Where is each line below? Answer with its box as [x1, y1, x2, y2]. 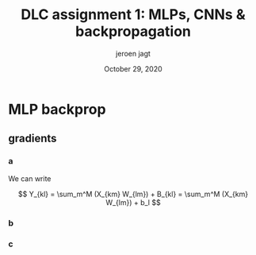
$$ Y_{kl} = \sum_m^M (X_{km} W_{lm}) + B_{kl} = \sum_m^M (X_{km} [18, 189, 248, 199]
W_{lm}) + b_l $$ [105, 197, 161, 207]
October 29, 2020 [104, 64, 162, 73]
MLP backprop [8, 100, 106, 118]
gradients [8, 132, 57, 145]
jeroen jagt [116, 48, 151, 58]
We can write [8, 173, 52, 184]
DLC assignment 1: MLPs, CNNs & [21, 6, 246, 24]
